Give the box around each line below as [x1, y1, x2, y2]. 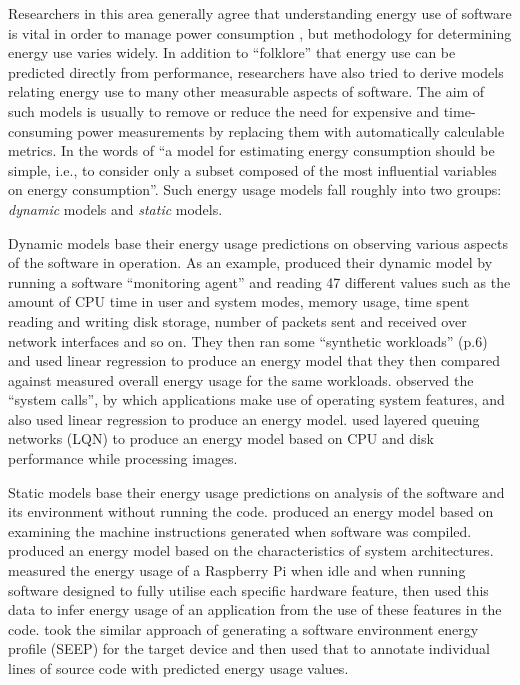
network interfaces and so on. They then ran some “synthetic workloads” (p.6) [8, 330, 488, 351]
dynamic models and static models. [8, 198, 223, 219]
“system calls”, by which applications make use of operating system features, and [8, 389, 505, 410]
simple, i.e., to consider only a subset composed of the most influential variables [8, 159, 497, 180]
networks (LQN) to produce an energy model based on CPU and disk [8, 428, 434, 449]
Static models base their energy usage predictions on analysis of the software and [8, 481, 505, 502]
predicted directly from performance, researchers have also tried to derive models [8, 61, 504, 82]
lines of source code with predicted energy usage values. [8, 658, 349, 678]
